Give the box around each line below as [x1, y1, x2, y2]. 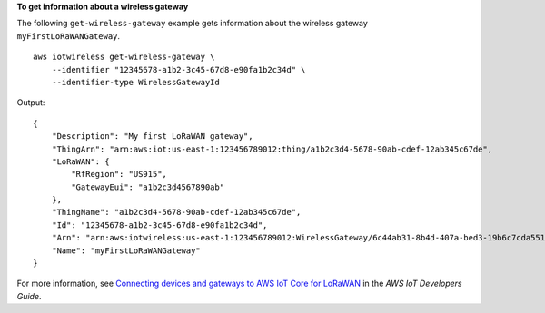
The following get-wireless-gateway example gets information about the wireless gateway [16, 18, 368, 29]
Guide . [16, 290, 42, 301]
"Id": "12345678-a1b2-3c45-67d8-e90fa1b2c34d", [51, 220, 268, 230]
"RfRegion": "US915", [71, 169, 168, 180]
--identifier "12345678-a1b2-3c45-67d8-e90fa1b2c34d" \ [51, 64, 306, 74]
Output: [16, 97, 45, 108]
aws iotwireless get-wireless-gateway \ [33, 52, 215, 63]
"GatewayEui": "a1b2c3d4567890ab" [71, 181, 225, 192]
